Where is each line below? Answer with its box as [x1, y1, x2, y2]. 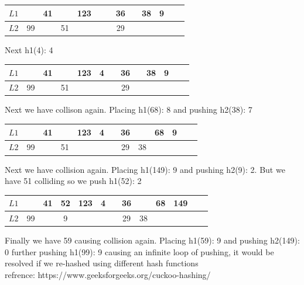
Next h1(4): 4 [5, 44, 53, 56]
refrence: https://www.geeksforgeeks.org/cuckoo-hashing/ [5, 268, 211, 280]
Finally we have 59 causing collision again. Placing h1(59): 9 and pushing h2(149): [5, 234, 300, 246]
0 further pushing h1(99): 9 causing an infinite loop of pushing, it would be [5, 245, 274, 258]
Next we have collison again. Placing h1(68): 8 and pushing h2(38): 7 [5, 103, 252, 116]
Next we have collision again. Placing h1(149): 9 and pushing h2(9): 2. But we [5, 163, 285, 175]
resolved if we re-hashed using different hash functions [5, 257, 199, 269]
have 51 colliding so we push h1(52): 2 [5, 175, 142, 187]
